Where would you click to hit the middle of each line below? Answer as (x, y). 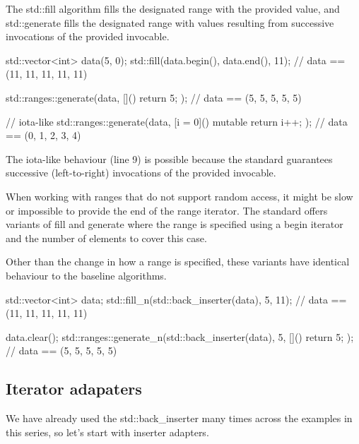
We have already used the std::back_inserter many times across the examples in (179, 418)
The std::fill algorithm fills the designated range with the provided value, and (173, 8)
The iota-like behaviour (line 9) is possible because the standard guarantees (169, 158)
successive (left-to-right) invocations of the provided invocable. (141, 173)
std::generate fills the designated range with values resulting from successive (170, 22)
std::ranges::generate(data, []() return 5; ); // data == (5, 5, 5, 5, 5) (154, 97)
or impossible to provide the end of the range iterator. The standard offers (167, 210)
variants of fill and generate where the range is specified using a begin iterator (175, 224)
